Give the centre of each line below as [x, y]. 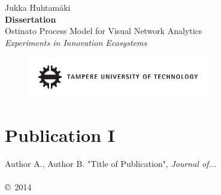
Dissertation [31, 19]
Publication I [60, 134]
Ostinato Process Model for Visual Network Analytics [104, 31]
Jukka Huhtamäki [38, 7]
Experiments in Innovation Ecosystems [76, 42]
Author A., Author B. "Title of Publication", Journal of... [111, 163]
